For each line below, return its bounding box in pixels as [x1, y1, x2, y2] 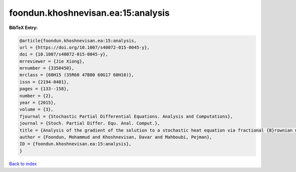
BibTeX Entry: [9, 25, 38, 31]
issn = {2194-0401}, [19, 79, 69, 85]
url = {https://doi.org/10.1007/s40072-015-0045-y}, [19, 44, 150, 50]
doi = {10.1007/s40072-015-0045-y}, [19, 52, 109, 57]
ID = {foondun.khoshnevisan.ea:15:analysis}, [19, 141, 132, 147]
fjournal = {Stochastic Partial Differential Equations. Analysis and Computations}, [19, 113, 233, 119]
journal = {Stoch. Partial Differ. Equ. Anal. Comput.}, [19, 121, 160, 126]
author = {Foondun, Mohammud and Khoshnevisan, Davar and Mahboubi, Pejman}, [19, 135, 212, 140]
